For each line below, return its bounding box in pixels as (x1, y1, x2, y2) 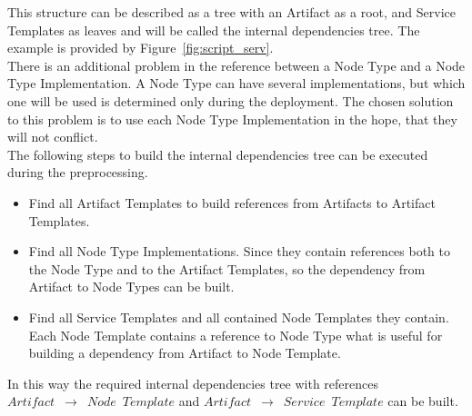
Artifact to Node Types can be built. (28, 277, 235, 296)
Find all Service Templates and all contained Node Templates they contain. (28, 307, 449, 326)
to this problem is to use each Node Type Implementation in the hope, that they (7, 109, 457, 128)
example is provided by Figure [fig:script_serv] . (7, 38, 274, 57)
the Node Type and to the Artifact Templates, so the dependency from (28, 259, 426, 278)
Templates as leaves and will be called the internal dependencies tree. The (7, 20, 420, 39)
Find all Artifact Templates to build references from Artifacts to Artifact (28, 193, 436, 212)
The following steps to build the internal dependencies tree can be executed (7, 144, 428, 163)
